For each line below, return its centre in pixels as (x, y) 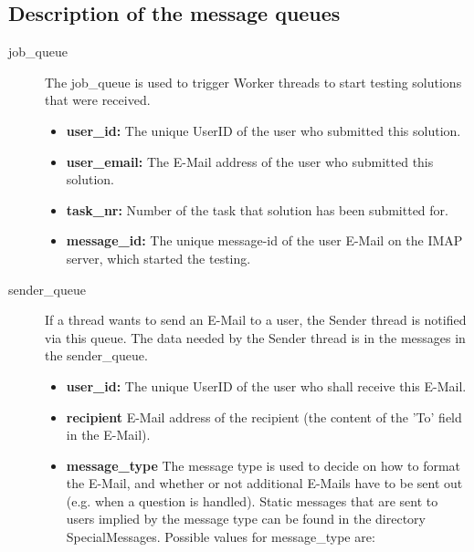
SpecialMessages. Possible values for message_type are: (221, 537)
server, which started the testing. (158, 258)
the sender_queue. (96, 355)
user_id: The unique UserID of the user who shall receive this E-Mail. (266, 385)
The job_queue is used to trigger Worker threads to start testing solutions (253, 82)
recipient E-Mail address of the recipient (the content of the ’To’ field (264, 417)
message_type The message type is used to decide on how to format (263, 465)
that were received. (98, 100)
